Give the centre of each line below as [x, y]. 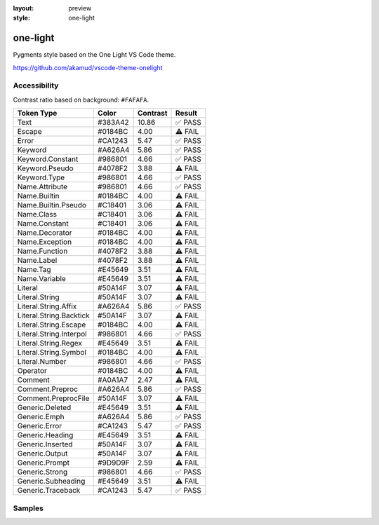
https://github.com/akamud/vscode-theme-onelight [88, 67]
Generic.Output [42, 454]
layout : [24, 8]
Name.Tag [34, 270]
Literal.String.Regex [49, 343]
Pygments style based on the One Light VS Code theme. [94, 55]
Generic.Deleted [44, 408]
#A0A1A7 [113, 380]
